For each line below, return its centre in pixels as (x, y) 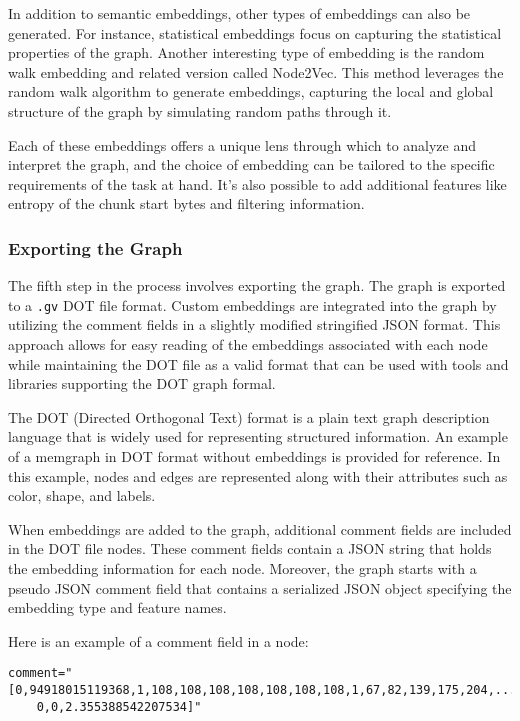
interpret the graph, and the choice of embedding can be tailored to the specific (251, 164)
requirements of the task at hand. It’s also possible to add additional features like (257, 183)
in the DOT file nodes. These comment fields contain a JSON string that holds (250, 548)
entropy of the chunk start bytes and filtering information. (186, 203)
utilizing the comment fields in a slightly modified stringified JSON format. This (254, 324)
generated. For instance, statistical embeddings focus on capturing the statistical (255, 32)
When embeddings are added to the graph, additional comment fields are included (260, 528)
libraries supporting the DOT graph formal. (142, 383)
